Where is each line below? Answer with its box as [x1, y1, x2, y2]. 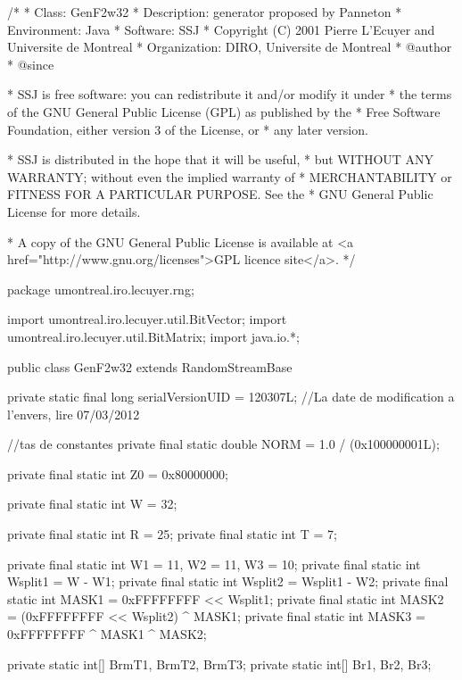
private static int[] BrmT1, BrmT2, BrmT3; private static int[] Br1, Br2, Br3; [7, 654, 432, 673]
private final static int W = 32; [7, 494, 177, 513]
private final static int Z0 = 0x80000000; [7, 464, 228, 483]
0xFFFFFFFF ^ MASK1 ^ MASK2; [7, 625, 207, 643]
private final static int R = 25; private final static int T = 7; [7, 525, 337, 543]
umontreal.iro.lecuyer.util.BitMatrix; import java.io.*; [7, 327, 300, 345]
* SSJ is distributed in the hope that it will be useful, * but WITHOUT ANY [7, 150, 434, 169]
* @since [7, 54, 54, 73]
